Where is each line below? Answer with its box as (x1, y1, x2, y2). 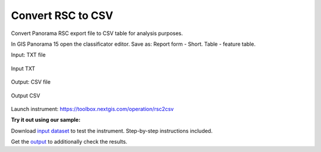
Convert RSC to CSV (11, 9, 114, 22)
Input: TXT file (11, 51, 46, 59)
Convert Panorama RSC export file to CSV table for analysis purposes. (11, 30, 184, 37)
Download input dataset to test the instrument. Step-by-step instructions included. (11, 127, 213, 134)
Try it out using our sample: (11, 116, 81, 123)
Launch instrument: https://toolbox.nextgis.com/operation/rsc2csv (11, 105, 174, 112)
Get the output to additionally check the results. (11, 138, 128, 145)
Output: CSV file (11, 78, 51, 85)
